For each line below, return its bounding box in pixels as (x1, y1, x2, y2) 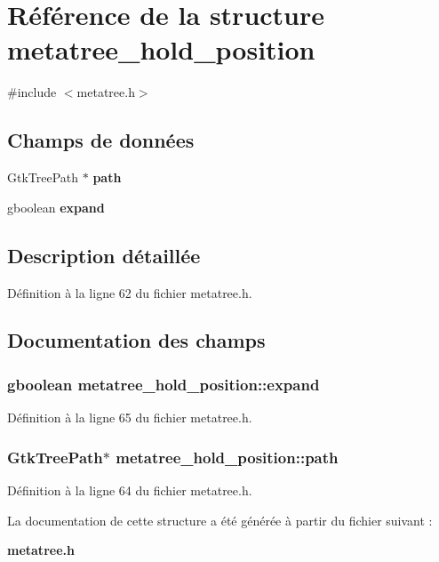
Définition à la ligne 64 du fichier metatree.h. (7, 480, 252, 499)
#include (7, 83, 57, 101)
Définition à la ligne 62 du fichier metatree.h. (7, 283, 252, 301)
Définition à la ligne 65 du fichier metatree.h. (7, 408, 252, 427)
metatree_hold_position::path (116, 446, 339, 468)
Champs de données (7, 126, 195, 154)
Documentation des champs (7, 326, 266, 354)
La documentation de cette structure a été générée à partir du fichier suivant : (7, 510, 433, 529)
